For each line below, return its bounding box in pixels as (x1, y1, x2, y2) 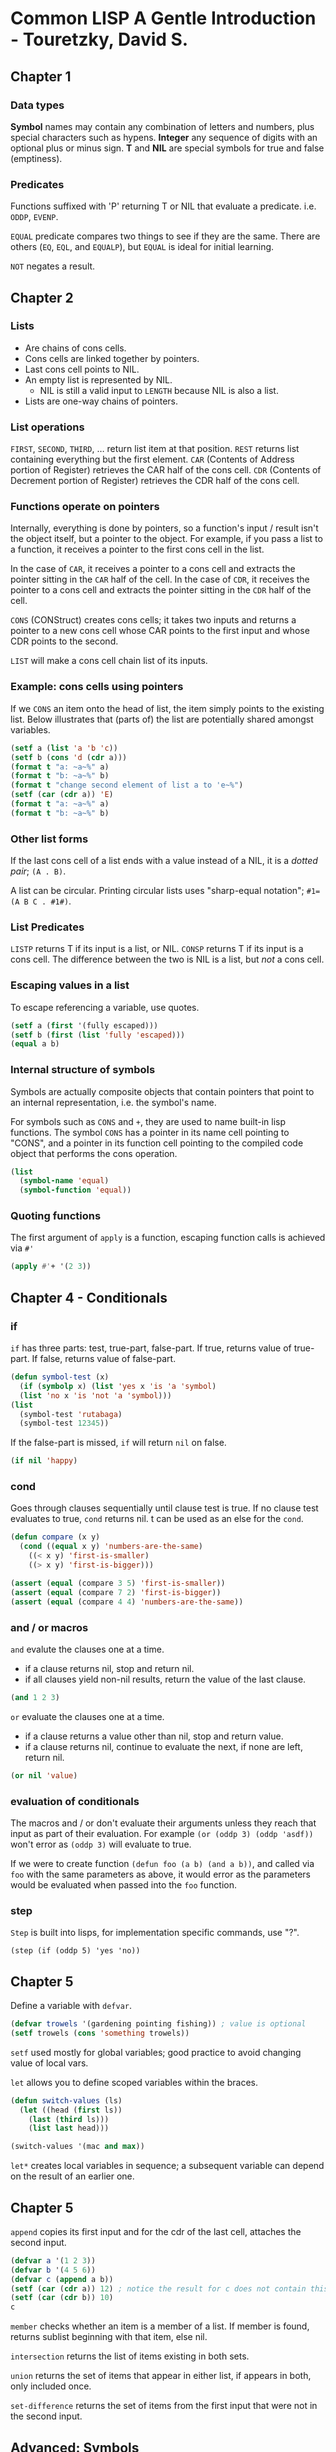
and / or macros (10, 1620, 89, 1634)
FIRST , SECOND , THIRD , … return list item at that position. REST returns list (10, 443, 300, 455)
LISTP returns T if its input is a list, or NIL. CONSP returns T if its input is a (10, 943, 304, 955)
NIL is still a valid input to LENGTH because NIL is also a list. (39, 384, 279, 396)
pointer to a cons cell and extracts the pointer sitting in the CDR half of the (10, 584, 312, 596)
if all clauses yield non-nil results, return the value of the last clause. (24, 1673, 307, 1685)
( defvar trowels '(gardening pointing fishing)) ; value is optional (10, 2019, 307, 2029)
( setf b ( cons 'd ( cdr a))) (10, 752, 128, 762)
